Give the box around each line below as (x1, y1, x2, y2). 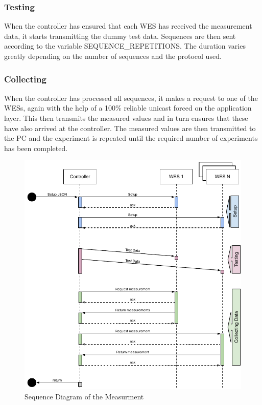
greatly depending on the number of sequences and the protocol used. (4, 51, 222, 61)
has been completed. (4, 142, 68, 153)
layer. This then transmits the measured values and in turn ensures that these (4, 113, 248, 123)
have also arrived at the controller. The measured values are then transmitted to (4, 122, 256, 133)
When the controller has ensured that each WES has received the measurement (4, 20, 252, 31)
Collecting (4, 72, 46, 85)
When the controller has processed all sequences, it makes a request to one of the (4, 92, 258, 103)
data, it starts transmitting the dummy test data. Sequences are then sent (4, 30, 236, 41)
